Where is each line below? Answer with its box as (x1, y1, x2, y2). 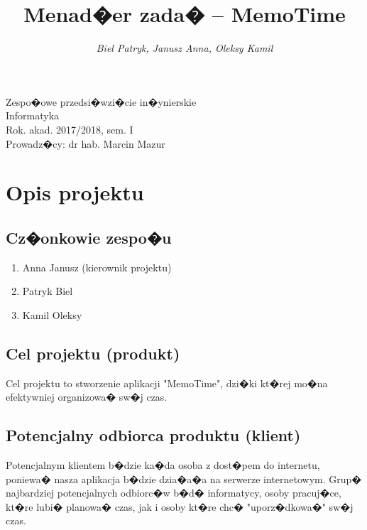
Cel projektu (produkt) (6, 342, 180, 364)
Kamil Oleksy (22, 307, 82, 322)
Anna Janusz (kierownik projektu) (22, 259, 172, 274)
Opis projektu (6, 178, 144, 207)
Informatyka (6, 108, 60, 123)
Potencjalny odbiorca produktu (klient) (6, 424, 301, 446)
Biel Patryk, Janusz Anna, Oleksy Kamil (96, 40, 273, 55)
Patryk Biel (22, 283, 73, 298)
